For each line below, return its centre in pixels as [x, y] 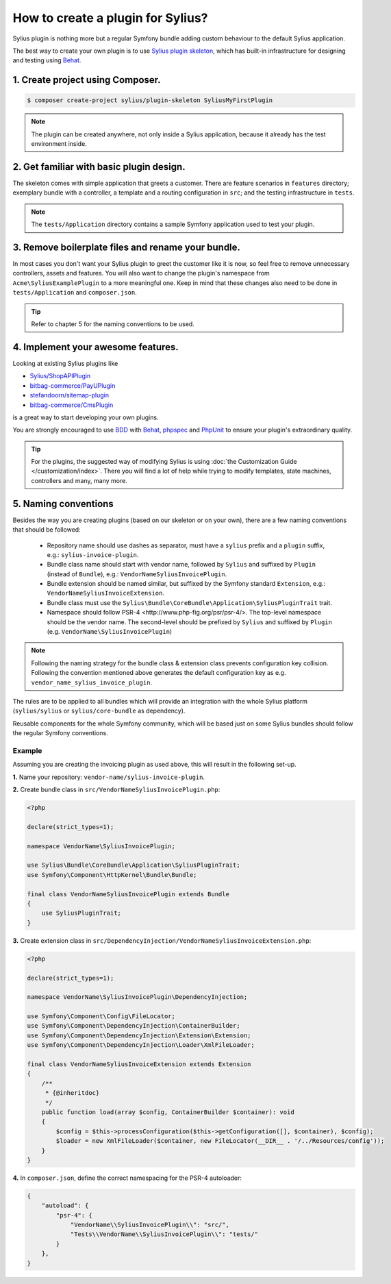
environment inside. [59, 144]
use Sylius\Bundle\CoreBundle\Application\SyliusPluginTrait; [134, 865]
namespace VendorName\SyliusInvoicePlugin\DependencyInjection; [137, 997]
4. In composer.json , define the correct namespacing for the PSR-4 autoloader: [127, 1178]
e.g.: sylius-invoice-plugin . [93, 554]
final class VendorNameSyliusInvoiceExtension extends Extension [139, 1064]
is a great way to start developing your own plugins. [86, 417]
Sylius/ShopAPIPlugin [60, 376]
